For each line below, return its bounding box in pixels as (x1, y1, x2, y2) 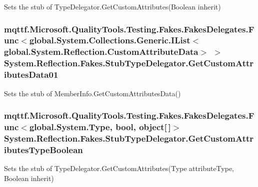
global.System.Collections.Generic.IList (29, 34, 190, 46)
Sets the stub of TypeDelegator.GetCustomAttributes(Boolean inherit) (4, 1, 221, 11)
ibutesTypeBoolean (4, 143, 83, 156)
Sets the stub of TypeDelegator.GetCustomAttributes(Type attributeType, (4, 163, 234, 174)
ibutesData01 (4, 68, 58, 81)
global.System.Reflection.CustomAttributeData (4, 45, 198, 58)
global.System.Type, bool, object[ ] (29, 120, 171, 133)
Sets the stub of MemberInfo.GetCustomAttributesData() (4, 88, 181, 98)
